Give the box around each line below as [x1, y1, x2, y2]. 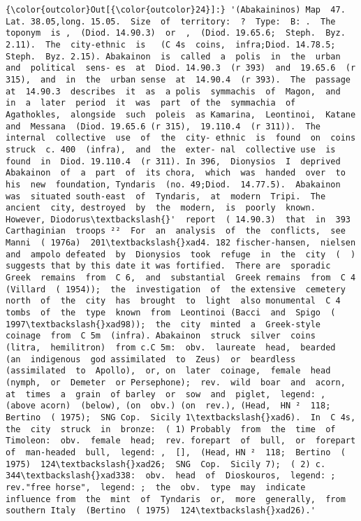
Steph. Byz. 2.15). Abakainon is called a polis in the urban [6, 51, 341, 62]
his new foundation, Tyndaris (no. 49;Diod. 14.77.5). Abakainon [6, 179, 341, 190]
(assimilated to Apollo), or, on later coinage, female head [6, 366, 331, 376]
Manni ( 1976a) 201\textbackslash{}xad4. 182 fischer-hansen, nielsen [6, 238, 356, 248]
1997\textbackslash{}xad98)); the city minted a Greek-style [6, 319, 321, 329]
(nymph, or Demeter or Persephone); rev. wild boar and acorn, [6, 378, 346, 387]
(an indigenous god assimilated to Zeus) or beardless [6, 354, 296, 364]
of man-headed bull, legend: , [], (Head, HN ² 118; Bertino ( [6, 447, 346, 457]
